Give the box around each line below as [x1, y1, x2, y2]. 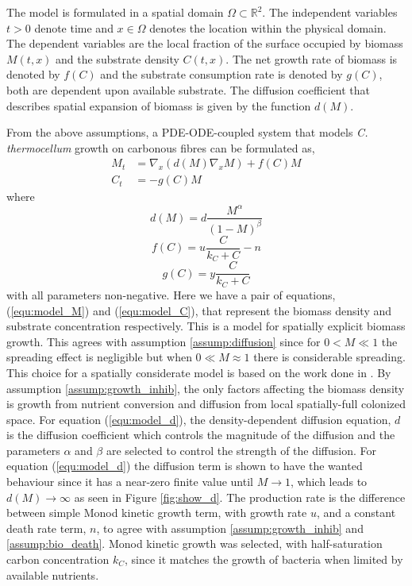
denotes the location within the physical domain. [149, 19, 387, 36]
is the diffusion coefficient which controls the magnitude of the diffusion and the [6, 426, 395, 443]
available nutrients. [6, 566, 99, 583]
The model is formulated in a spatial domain [6, 4, 224, 20]
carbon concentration [6, 551, 110, 568]
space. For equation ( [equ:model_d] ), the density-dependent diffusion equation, [6, 411, 391, 427]
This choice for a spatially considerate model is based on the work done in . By [6, 364, 391, 380]
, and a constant [316, 504, 396, 521]
